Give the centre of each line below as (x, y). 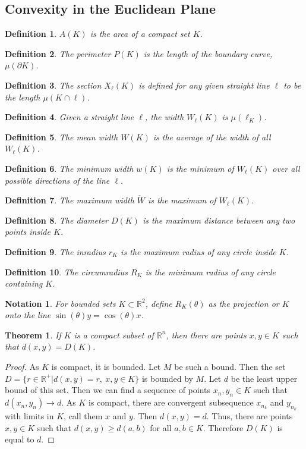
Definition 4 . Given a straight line (70, 117)
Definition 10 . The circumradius (66, 271)
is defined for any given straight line (204, 85)
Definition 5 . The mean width (61, 136)
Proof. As (22, 367)
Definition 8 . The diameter (56, 220)
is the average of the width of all (212, 136)
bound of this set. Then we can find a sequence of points (108, 390)
